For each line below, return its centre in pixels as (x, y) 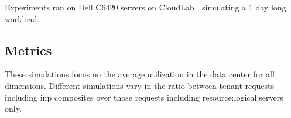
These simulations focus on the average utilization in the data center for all (140, 74)
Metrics (28, 50)
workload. (22, 18)
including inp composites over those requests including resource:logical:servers (144, 97)
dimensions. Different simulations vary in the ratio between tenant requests (140, 85)
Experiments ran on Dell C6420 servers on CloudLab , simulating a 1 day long (145, 7)
